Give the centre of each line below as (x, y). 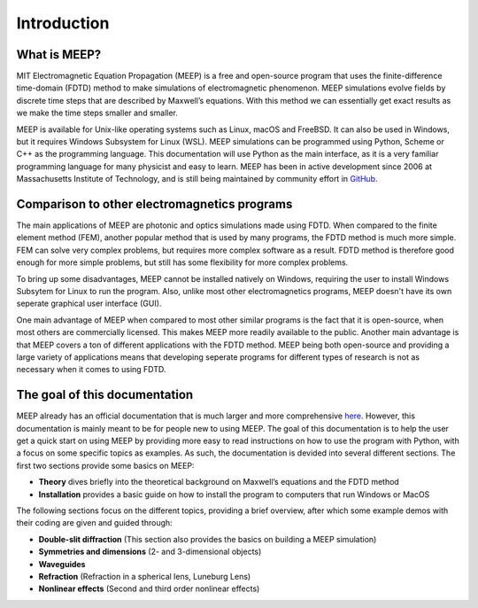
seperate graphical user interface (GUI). (89, 304)
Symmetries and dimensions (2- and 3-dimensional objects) (150, 552)
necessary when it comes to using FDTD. (91, 370)
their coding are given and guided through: (94, 523)
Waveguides (62, 564)
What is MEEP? (59, 55)
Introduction (63, 23)
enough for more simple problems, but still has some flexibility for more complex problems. (182, 262)
